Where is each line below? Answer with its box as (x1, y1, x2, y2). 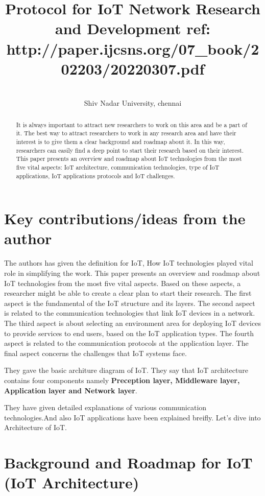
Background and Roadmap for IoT (4, 452, 253, 473)
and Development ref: (55, 18, 210, 39)
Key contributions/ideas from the (4, 208, 246, 229)
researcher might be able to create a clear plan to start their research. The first (4, 288, 252, 298)
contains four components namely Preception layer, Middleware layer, (4, 374, 240, 385)
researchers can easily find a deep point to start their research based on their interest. (16, 146, 244, 154)
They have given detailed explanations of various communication (4, 402, 207, 413)
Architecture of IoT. (4, 422, 67, 433)
